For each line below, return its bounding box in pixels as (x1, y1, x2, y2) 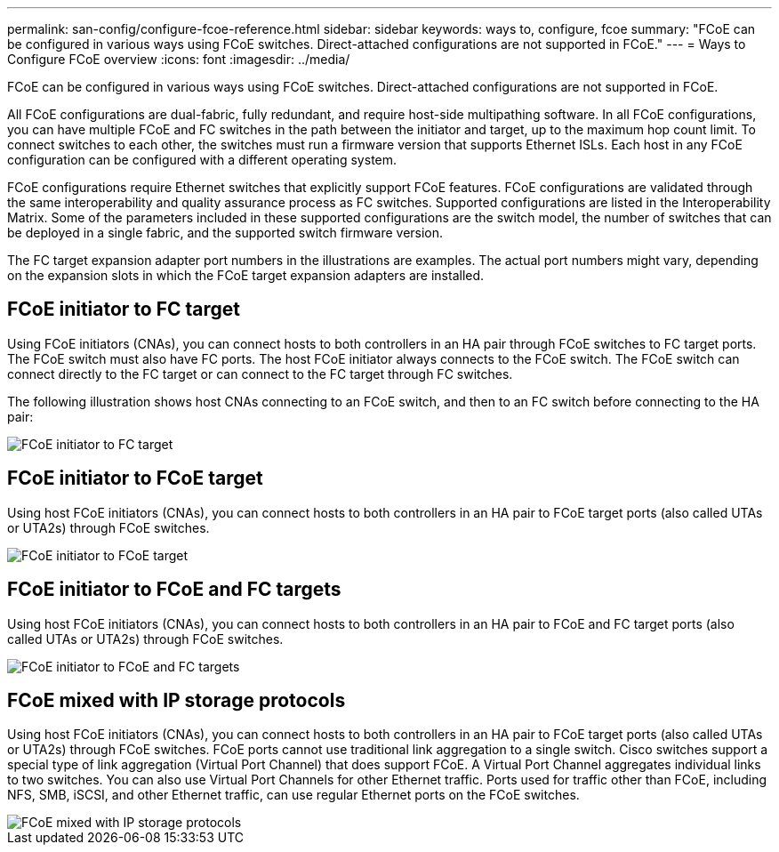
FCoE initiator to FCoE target (7, 467, 263, 490)
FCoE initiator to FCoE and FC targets (7, 578, 341, 601)
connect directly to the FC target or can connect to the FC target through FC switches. (7, 366, 513, 382)
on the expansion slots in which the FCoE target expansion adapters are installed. (7, 268, 485, 283)
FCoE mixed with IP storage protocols (7, 688, 346, 711)
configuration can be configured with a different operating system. (7, 152, 398, 167)
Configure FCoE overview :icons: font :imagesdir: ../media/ (7, 52, 350, 67)
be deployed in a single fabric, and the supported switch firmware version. (7, 225, 444, 240)
